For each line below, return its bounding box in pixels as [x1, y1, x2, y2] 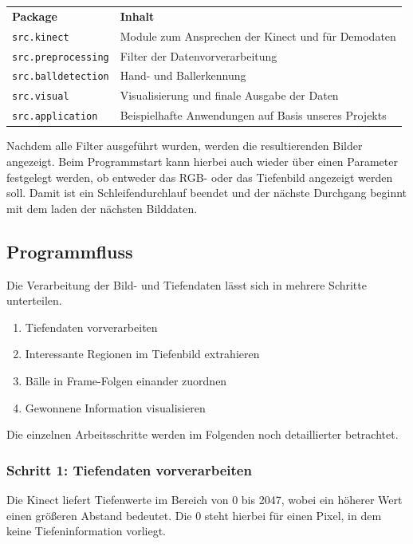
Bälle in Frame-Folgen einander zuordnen [25, 372, 227, 388]
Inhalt [120, 7, 155, 24]
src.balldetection [12, 71, 109, 83]
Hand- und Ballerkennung [120, 67, 246, 84]
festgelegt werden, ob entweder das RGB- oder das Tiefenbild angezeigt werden [6, 168, 393, 185]
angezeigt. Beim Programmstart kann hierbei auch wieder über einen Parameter [6, 152, 398, 169]
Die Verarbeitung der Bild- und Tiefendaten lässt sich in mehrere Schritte [6, 276, 367, 293]
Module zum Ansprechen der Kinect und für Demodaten [120, 27, 396, 44]
